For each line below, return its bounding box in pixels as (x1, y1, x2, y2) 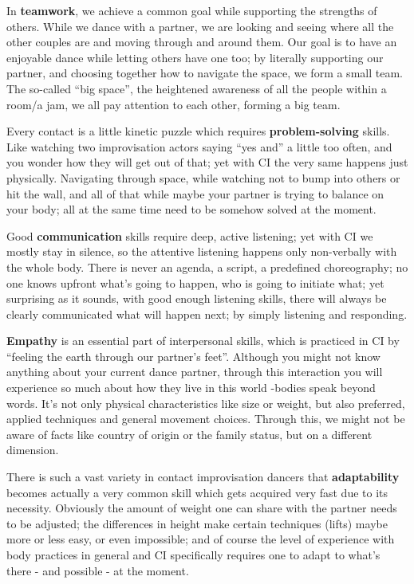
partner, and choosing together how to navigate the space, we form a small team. (6, 65, 403, 81)
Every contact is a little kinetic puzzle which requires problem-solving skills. (6, 123, 390, 139)
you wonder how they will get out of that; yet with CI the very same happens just (6, 154, 408, 170)
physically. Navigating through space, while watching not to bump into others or (6, 169, 400, 186)
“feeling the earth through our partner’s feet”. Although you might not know (6, 347, 380, 364)
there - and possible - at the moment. (6, 562, 189, 578)
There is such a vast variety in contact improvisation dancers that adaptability (6, 468, 400, 485)
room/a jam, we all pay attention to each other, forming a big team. (6, 96, 341, 112)
